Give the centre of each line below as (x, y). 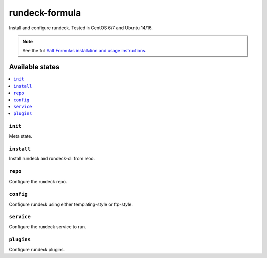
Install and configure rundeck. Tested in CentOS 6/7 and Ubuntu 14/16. (81, 28)
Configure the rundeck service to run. (47, 227)
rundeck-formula (45, 13)
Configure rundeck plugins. (37, 250)
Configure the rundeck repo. (38, 181)
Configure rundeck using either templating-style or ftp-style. (71, 204)
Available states (34, 67)
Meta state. (21, 136)
